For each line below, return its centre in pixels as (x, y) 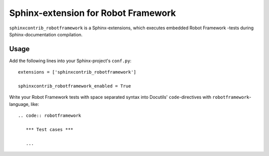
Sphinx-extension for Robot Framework (93, 13)
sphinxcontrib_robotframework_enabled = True (75, 86)
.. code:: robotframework (50, 116)
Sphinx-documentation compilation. (46, 34)
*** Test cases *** (50, 129)
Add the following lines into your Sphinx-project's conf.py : (70, 61)
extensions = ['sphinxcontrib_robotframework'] (77, 72)
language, (19, 104)
